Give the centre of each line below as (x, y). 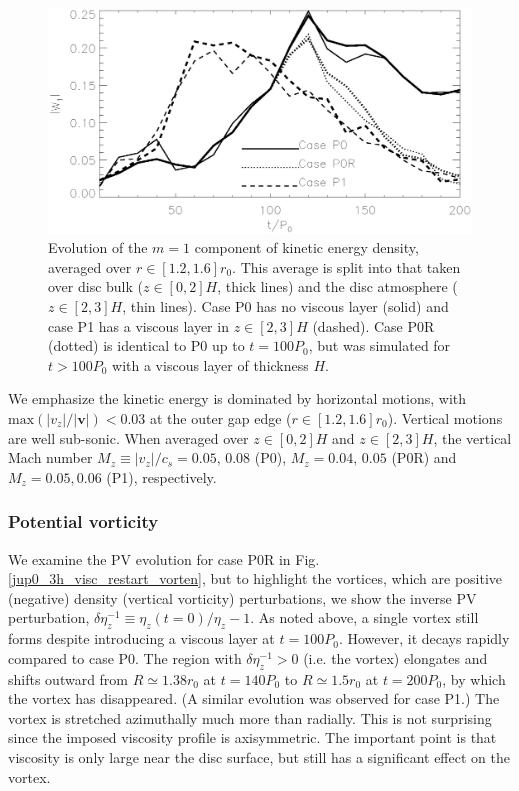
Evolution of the (98, 247)
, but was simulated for (379, 345)
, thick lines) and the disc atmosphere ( (337, 286)
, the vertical (472, 437)
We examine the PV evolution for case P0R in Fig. (164, 558)
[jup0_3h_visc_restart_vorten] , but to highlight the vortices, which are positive (255, 578)
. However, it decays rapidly (424, 638)
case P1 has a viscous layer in (138, 325)
